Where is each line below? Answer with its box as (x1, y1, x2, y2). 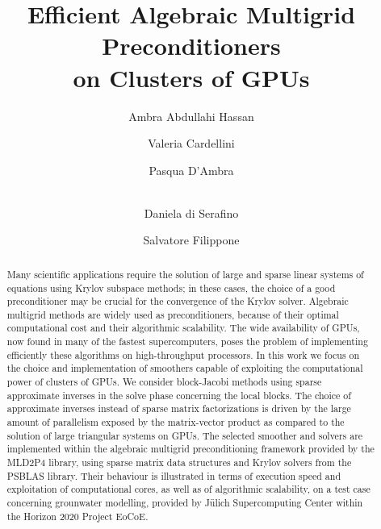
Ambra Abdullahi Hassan (128, 107, 254, 124)
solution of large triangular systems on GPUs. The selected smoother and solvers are (6, 428, 363, 442)
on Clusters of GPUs (73, 60, 310, 94)
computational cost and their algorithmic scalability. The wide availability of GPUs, (6, 321, 360, 335)
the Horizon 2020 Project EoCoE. (6, 509, 149, 523)
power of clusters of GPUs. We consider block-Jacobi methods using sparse (6, 375, 322, 389)
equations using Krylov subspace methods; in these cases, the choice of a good (6, 281, 336, 294)
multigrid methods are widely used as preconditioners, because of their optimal (6, 307, 339, 321)
